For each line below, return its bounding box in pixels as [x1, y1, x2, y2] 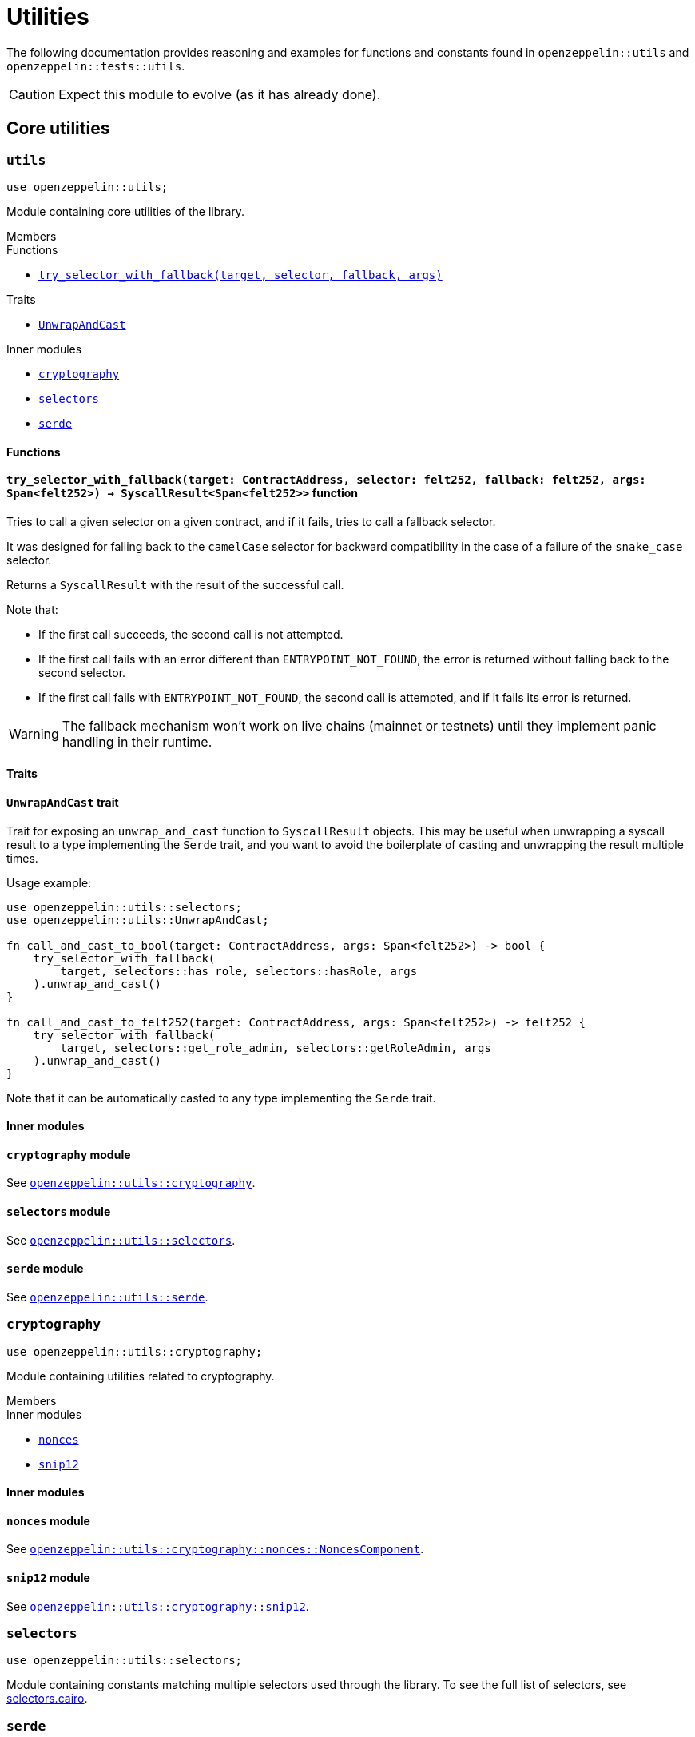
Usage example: [6, 875, 92, 890]
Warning [9, 725, 59, 742]
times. [6, 851, 38, 865]
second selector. [38, 665, 126, 679]
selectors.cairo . [6, 1691, 88, 1706]
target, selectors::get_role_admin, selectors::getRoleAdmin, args [60, 1041, 491, 1054]
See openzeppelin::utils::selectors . [6, 1233, 236, 1247]
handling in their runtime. [62, 733, 212, 750]
